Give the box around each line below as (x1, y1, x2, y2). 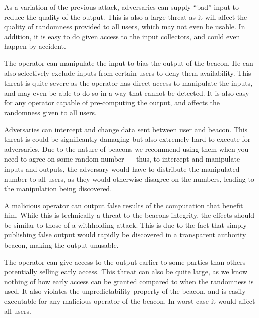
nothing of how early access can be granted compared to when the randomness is (4, 276, 254, 286)
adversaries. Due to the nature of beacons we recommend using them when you (4, 143, 249, 154)
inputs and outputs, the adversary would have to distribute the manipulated (4, 163, 240, 174)
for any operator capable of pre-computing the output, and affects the (4, 97, 220, 108)
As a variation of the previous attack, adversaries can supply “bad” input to (4, 2, 239, 12)
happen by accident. (4, 41, 66, 51)
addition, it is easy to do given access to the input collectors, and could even (4, 31, 240, 41)
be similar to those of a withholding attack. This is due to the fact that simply (4, 219, 247, 230)
